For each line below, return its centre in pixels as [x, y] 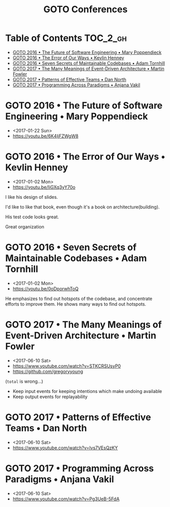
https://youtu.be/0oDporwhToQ [46, 289]
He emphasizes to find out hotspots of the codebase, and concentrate [79, 298]
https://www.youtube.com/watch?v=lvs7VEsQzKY [65, 448]
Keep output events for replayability [50, 397]
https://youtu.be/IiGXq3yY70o [44, 187]
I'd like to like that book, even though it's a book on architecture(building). [82, 207]
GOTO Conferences [86, 9]
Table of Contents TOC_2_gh [66, 38]
